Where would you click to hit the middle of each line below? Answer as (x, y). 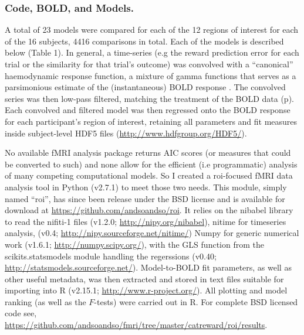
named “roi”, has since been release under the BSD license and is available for (145, 198)
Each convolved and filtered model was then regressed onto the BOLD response (148, 110)
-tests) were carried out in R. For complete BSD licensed (196, 301)
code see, (21, 313)
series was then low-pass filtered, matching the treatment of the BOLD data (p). (149, 98)
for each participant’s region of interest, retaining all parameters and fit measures (151, 121)
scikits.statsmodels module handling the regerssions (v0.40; (111, 256)
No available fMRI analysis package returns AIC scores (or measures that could (148, 153)
